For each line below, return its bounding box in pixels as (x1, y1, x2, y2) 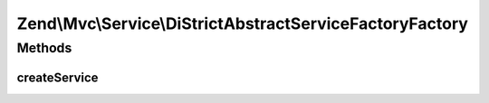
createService (16, 70, 99, 85)
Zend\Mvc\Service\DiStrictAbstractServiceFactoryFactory (16, 14, 468, 33)
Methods (16, 40, 72, 56)
